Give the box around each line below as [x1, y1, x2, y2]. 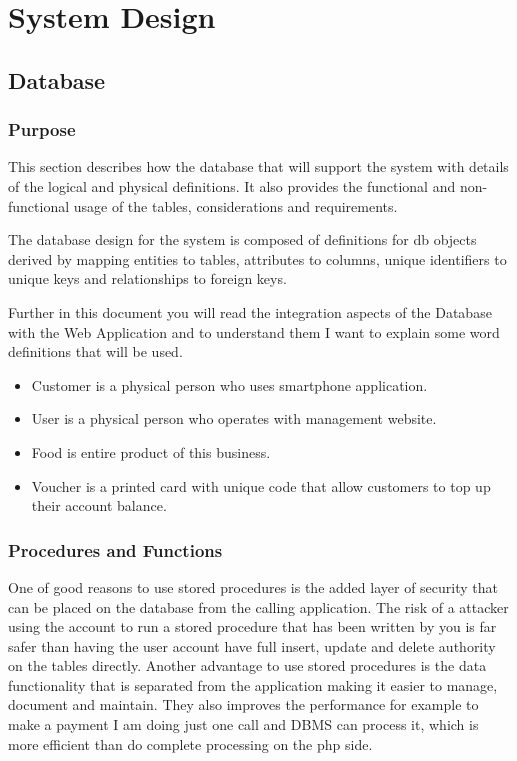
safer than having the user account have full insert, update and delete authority [8, 635, 496, 656]
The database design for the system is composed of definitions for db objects [8, 229, 477, 250]
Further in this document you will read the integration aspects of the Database [8, 301, 492, 322]
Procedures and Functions [8, 537, 223, 562]
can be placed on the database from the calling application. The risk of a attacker [8, 596, 509, 617]
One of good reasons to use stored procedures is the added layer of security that [8, 576, 498, 597]
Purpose [8, 117, 76, 142]
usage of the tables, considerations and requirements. [73, 195, 398, 216]
